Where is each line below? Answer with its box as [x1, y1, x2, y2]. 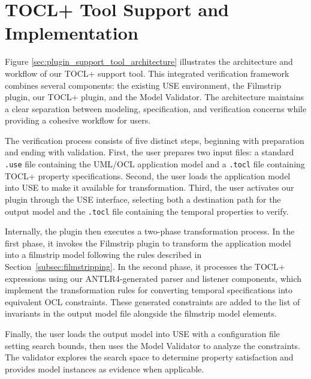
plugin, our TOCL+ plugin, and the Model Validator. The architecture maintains [5, 91, 304, 103]
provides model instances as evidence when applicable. [5, 362, 204, 375]
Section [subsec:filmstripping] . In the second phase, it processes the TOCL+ [5, 260, 285, 272]
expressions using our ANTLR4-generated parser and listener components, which [5, 272, 302, 284]
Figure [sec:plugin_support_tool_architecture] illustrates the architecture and [5, 55, 293, 68]
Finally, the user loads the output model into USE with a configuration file [5, 327, 280, 339]
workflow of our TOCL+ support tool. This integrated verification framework [5, 67, 289, 79]
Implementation [5, 20, 138, 45]
